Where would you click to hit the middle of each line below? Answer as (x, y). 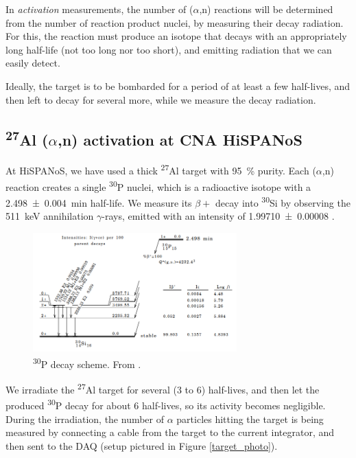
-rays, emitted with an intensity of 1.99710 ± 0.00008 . (218, 216)
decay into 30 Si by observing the (283, 201)
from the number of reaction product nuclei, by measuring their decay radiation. (175, 22)
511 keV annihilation (50, 216)
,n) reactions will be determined (266, 9)
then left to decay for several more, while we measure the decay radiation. (161, 99)
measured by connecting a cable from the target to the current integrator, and (170, 432)
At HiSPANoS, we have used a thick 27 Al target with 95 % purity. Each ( (161, 170)
